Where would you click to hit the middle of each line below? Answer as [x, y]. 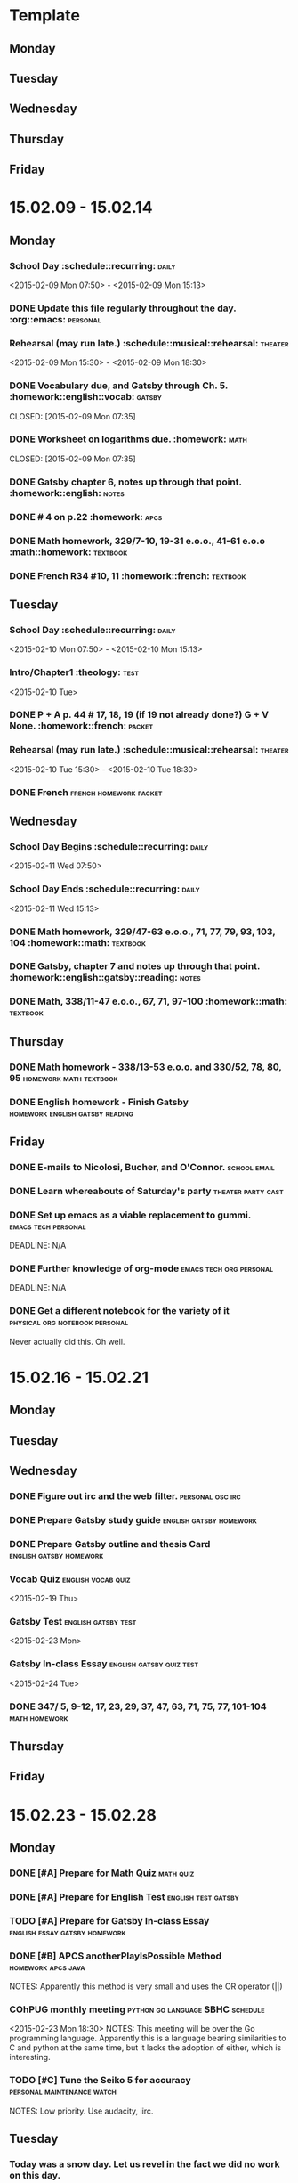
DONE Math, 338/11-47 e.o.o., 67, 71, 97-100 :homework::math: [148, 1001]
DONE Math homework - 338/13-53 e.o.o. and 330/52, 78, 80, [145, 1067]
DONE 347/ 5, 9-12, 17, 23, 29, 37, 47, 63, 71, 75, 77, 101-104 [138, 1706]
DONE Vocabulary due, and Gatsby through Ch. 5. [119, 386]
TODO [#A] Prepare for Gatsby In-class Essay [109, 1920]
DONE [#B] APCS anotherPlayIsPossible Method [116, 1956]
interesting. [30, 2057]
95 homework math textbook [64, 1078]
